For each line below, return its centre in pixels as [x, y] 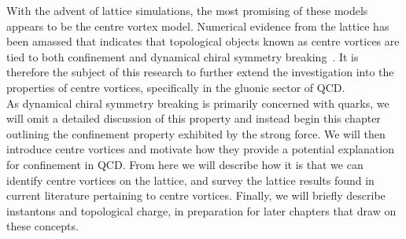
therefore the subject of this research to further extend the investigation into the [200, 72]
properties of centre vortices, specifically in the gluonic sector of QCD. [176, 87]
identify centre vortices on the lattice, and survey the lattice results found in [190, 180]
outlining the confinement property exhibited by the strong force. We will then [196, 133]
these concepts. [42, 226]
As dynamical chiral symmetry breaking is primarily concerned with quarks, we [198, 103]
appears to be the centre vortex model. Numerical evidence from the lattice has [198, 26]
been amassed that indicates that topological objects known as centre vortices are [203, 41]
